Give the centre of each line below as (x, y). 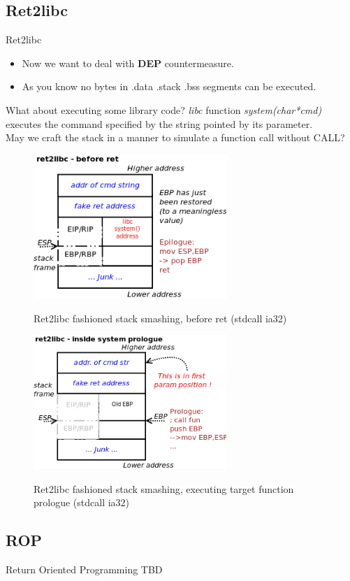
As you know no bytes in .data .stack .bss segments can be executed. (169, 86)
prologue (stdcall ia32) (82, 502)
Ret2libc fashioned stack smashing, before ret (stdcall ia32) (160, 318)
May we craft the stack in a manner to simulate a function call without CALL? (175, 137)
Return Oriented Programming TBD (84, 569)
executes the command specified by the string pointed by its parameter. (159, 123)
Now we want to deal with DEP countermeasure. (128, 63)
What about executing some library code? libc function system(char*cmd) (164, 109)
